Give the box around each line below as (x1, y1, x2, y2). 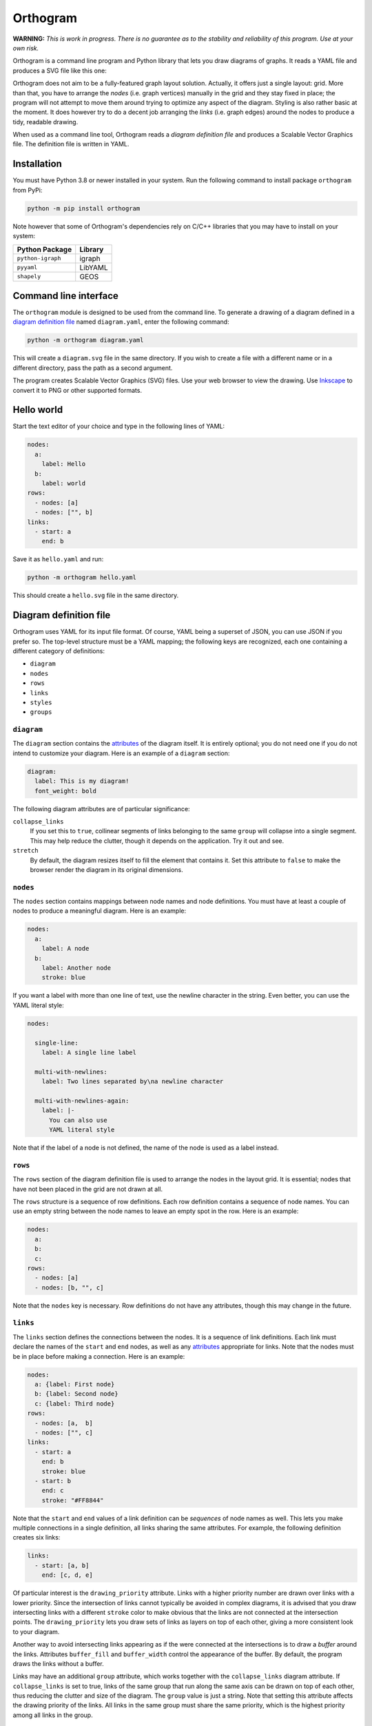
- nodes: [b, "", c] (34, 1283, 104, 1291)
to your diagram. (12, 1627, 60, 1636)
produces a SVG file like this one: (12, 66, 107, 75)
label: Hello (41, 460, 86, 468)
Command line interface (12, 290, 118, 302)
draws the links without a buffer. (12, 1659, 105, 1667)
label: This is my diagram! (34, 777, 130, 785)
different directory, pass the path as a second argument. (12, 363, 173, 372)
